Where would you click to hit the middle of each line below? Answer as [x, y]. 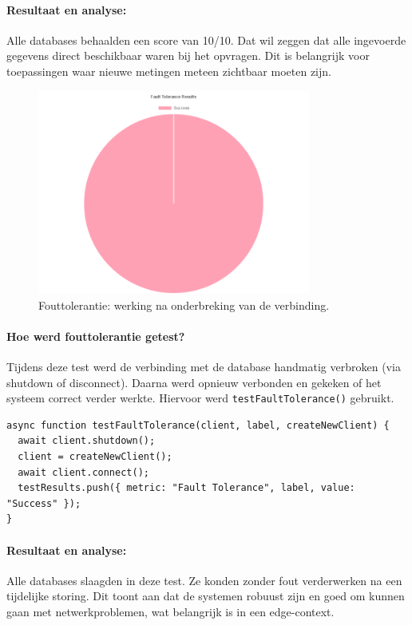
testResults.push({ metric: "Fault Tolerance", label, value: [186, 488]
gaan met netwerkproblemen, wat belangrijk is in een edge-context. [170, 611]
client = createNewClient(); [95, 456]
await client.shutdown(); [87, 441]
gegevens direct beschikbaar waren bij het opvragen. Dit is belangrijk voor [188, 55]
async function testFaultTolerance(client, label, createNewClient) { [198, 425]
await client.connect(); [83, 472]
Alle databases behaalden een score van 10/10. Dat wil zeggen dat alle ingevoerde [206, 40]
